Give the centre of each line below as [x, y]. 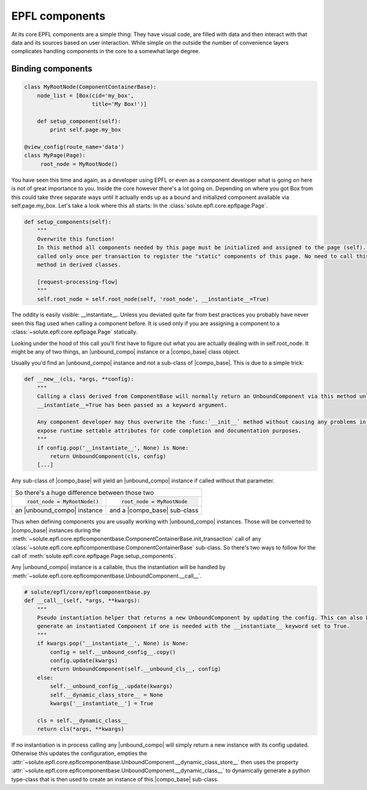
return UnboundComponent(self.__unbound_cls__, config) [135, 669]
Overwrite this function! [76, 239]
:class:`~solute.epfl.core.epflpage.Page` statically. [74, 332]
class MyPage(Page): [55, 155]
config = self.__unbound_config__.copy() [113, 652]
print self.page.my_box [86, 130]
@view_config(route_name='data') [74, 147]
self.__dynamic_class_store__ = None [106, 695]
